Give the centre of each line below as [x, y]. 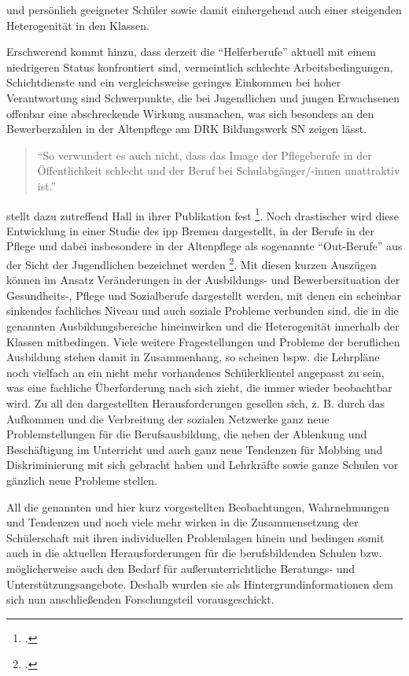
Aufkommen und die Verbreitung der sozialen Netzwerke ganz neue [168, 418]
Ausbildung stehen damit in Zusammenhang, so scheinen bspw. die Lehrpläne [193, 357]
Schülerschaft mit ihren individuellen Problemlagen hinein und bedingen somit [195, 537]
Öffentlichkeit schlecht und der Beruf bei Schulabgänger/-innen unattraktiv [219, 170]
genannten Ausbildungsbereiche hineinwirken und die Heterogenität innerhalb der [203, 326]
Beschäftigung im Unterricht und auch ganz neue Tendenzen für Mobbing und [195, 449]
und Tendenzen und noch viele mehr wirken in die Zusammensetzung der [182, 522]
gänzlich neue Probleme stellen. [82, 480]
